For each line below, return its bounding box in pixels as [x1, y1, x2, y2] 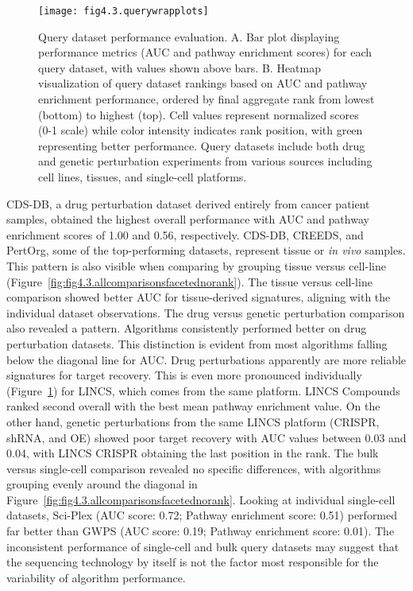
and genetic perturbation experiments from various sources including [38, 153, 372, 169]
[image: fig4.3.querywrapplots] [38, 6, 209, 17]
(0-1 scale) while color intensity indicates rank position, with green [38, 122, 363, 138]
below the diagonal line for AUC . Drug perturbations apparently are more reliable [6, 351, 407, 367]
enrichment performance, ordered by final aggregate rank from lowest [38, 91, 375, 107]
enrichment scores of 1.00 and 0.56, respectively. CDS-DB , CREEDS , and [6, 226, 364, 243]
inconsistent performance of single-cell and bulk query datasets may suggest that [6, 538, 399, 554]
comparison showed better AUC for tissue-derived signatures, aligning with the [6, 289, 391, 305]
